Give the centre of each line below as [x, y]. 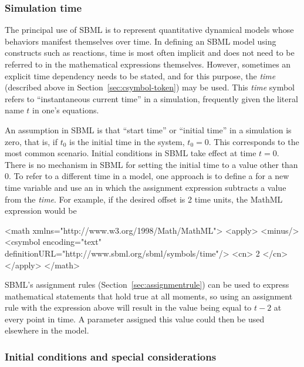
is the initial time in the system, [127, 141]
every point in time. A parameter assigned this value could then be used [135, 319]
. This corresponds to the [254, 141]
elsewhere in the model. [47, 330]
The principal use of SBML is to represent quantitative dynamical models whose [149, 30]
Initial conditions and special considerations [111, 356]
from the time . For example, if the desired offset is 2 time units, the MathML [144, 199]
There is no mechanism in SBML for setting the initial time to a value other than [151, 164]
